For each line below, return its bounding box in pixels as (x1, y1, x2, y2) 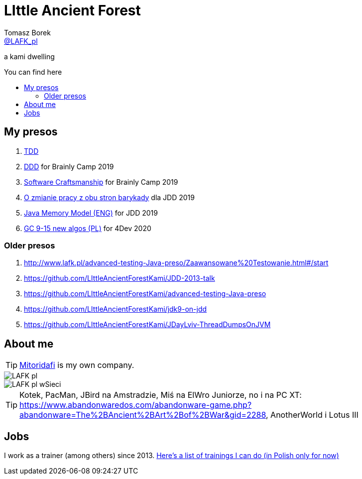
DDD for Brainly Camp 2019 (24, 162, 114, 171)
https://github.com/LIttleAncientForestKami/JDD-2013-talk (24, 274, 215, 283)
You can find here (4, 67, 62, 76)
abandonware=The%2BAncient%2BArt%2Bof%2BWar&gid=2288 (19, 410, 266, 420)
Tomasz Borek (4, 28, 51, 37)
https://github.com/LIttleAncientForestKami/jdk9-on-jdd (24, 305, 207, 314)
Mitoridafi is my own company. (19, 360, 134, 370)
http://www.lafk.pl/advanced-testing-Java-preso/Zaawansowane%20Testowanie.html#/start (24, 258, 329, 267)
